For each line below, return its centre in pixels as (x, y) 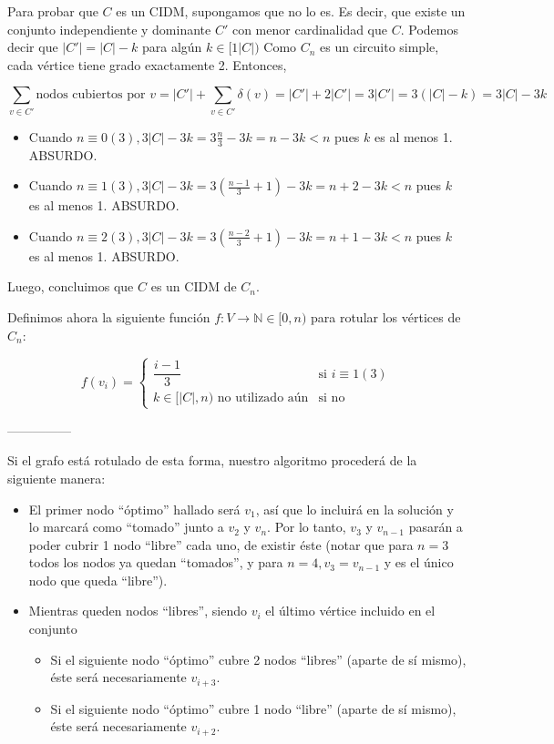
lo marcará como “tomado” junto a (126, 527)
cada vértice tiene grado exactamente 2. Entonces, (147, 64)
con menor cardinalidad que (310, 29)
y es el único (419, 562)
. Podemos (429, 29)
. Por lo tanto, (307, 527)
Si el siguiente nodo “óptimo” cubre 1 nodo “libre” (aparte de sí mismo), (253, 708)
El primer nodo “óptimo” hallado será (134, 509)
